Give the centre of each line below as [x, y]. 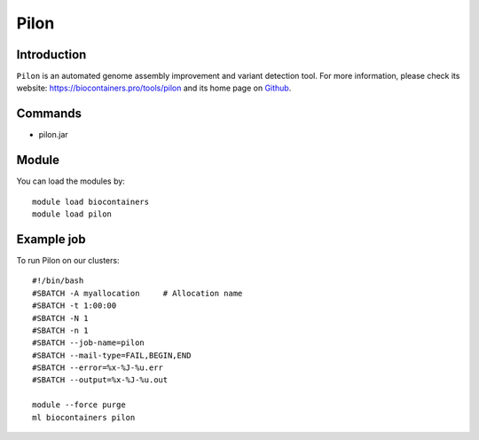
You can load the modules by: [71, 181]
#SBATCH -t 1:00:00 [75, 306]
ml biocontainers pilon [84, 417]
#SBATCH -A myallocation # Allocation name [137, 293]
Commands [49, 114]
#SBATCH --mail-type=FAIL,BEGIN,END [112, 355]
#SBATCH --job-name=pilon [89, 343]
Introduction [51, 55]
